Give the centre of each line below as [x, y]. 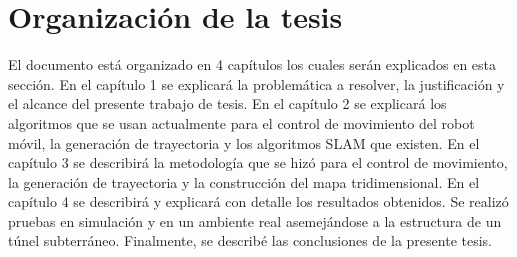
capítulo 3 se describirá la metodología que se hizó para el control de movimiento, [258, 162]
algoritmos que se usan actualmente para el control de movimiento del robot [241, 122]
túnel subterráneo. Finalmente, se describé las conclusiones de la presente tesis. [250, 240]
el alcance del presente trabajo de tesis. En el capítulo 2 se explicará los [227, 103]
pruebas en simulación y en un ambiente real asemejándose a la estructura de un [255, 220]
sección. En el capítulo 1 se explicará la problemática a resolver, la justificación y [256, 83]
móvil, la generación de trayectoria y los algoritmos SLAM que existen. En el [244, 142]
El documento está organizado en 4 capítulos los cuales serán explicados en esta [252, 64]
